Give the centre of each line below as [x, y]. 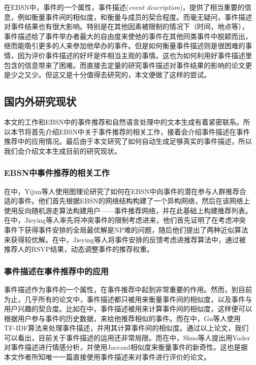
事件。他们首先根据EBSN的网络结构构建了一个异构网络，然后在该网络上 [134, 201]
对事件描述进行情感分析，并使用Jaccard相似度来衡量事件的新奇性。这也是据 [126, 347]
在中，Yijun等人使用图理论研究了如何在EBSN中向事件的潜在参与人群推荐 [122, 191]
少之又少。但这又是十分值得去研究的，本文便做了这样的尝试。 [111, 75]
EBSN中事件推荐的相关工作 [57, 173]
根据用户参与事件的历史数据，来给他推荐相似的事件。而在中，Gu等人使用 [122, 318]
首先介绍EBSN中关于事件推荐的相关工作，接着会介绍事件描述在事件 [141, 131]
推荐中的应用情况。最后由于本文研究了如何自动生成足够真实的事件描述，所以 [128, 141]
